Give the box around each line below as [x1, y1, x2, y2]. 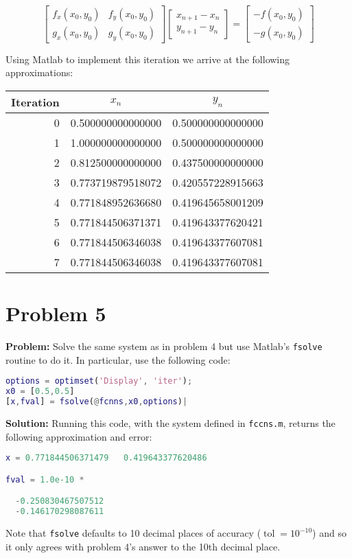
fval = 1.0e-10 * [5, 474, 84, 485]
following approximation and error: [5, 429, 152, 443]
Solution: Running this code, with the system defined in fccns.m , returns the [5, 416, 336, 430]
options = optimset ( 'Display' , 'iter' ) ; [5, 376, 193, 386]
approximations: [5, 65, 73, 80]
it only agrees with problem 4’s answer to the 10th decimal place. [5, 539, 281, 553]
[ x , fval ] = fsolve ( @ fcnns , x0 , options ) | [5, 397, 188, 407]
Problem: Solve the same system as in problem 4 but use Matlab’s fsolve [5, 339, 322, 353]
